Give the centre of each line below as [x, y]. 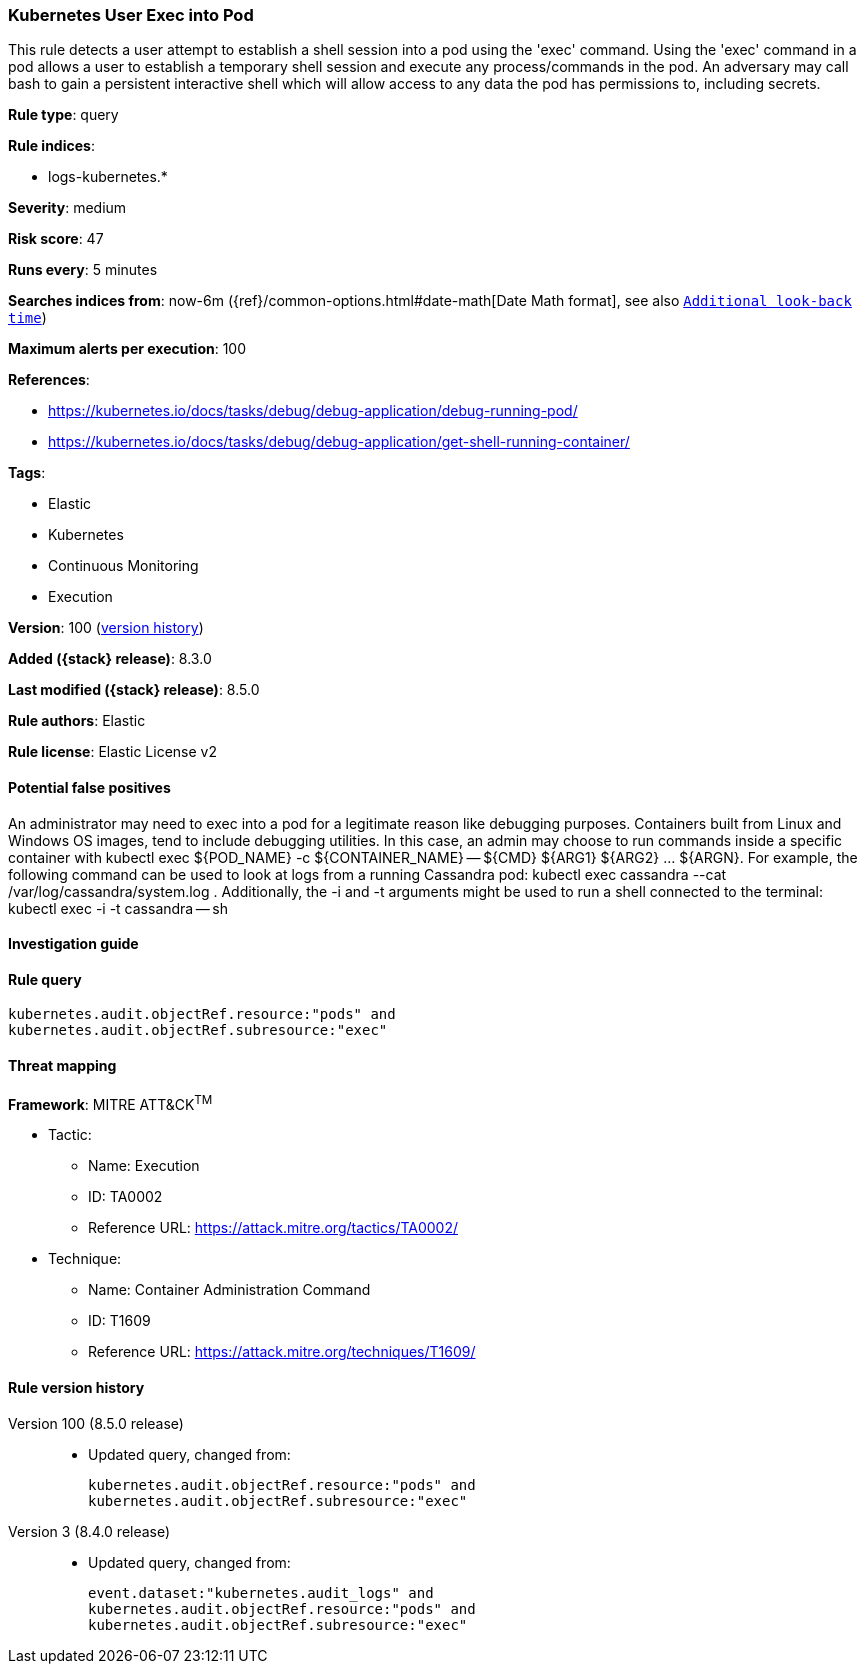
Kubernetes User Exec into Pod [131, 15]
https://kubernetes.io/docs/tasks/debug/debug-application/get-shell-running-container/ [339, 442]
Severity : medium [67, 208]
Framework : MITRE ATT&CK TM [110, 1102]
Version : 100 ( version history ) [106, 628]
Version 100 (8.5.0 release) [96, 1423]
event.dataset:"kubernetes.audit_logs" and [261, 1592]
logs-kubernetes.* [108, 177]
